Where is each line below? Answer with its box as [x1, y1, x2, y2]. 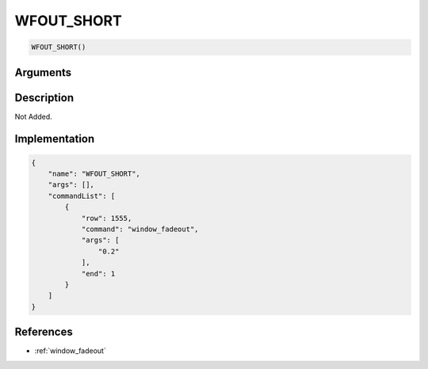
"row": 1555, [81, 214, 132, 223]
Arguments [14, 66, 72, 79]
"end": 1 [81, 269, 116, 278]
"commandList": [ [48, 191, 116, 200]
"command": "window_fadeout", [81, 225, 199, 234]
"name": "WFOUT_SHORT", [48, 169, 140, 178]
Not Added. [14, 112, 53, 121]
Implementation [14, 132, 95, 146]
